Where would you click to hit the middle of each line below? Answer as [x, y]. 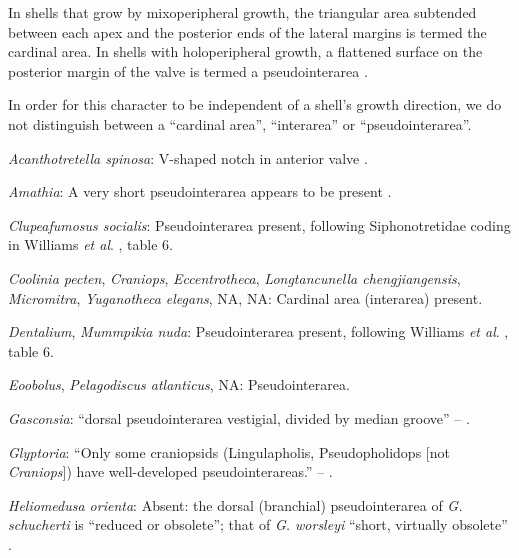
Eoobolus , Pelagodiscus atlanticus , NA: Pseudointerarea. [179, 384]
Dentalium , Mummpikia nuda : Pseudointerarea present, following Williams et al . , [258, 331]
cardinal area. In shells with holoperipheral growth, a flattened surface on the [245, 51]
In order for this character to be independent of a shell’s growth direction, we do [255, 104]
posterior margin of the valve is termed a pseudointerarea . [188, 70]
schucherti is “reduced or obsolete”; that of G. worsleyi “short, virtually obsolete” [258, 524]
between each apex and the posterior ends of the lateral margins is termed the [247, 31]
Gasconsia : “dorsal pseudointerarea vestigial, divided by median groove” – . [239, 417]
